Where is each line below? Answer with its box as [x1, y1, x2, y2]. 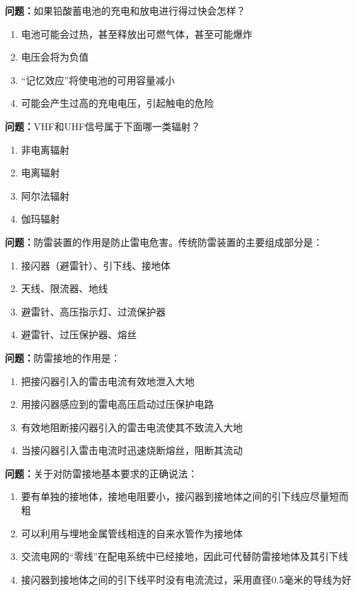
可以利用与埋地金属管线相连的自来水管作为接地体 [21, 526, 243, 540]
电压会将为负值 [21, 50, 89, 64]
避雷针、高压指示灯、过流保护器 [21, 304, 166, 318]
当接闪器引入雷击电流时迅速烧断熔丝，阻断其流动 [21, 443, 243, 457]
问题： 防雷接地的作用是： [5, 350, 120, 364]
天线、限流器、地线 [21, 281, 108, 295]
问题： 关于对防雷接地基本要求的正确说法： [5, 466, 197, 480]
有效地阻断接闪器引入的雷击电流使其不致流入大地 [21, 419, 243, 434]
